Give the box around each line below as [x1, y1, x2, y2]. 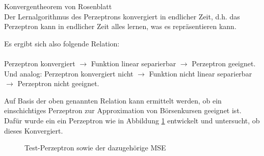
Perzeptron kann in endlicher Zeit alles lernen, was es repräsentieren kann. [4, 21, 236, 32]
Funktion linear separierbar [91, 58, 176, 68]
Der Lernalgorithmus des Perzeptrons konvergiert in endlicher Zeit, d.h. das [4, 11, 240, 21]
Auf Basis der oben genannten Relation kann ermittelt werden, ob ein [4, 95, 222, 106]
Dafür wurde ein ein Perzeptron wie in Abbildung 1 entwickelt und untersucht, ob [4, 115, 260, 125]
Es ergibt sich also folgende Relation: [4, 38, 120, 48]
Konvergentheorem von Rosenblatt [4, 1, 112, 11]
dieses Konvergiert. [4, 125, 63, 136]
